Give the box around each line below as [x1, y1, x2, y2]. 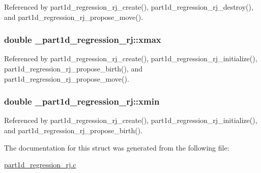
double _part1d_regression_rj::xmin [4, 95, 160, 108]
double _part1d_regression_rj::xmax [4, 33, 161, 46]
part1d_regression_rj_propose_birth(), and [4, 63, 142, 73]
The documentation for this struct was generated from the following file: [4, 142, 229, 153]
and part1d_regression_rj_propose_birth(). [4, 125, 142, 135]
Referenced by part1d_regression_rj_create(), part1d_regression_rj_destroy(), [4, 2, 253, 12]
